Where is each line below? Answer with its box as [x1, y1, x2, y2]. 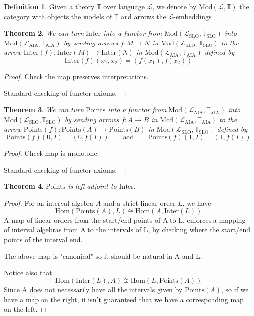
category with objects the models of [4, 11, 112, 21]
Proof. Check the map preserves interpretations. [4, 71, 149, 81]
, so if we [221, 284, 249, 295]
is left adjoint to [68, 181, 117, 191]
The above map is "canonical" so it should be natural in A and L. [4, 251, 202, 261]
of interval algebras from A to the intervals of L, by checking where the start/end [4, 224, 251, 234]
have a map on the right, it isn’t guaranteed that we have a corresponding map [4, 294, 244, 304]
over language [103, 1, 145, 11]
